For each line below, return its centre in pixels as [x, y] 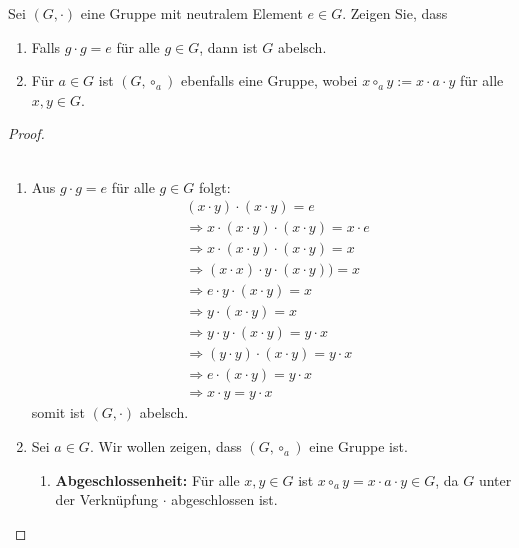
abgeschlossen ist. [224, 499]
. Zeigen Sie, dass [395, 13]
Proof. [26, 133]
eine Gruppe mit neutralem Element [191, 13]
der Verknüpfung [106, 499]
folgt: [215, 186]
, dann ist [228, 46]
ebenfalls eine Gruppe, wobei [269, 80]
